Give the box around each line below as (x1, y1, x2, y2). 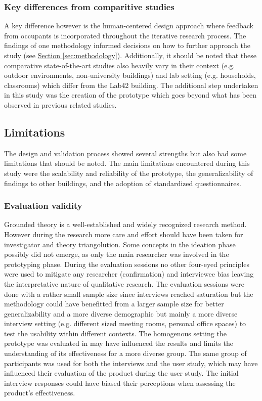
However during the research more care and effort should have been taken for (4, 229, 243, 239)
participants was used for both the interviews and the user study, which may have (4, 358, 258, 368)
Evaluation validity (4, 199, 82, 212)
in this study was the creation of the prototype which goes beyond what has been (4, 90, 257, 100)
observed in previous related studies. (4, 99, 117, 110)
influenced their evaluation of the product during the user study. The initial (4, 368, 239, 378)
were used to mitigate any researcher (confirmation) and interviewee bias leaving (4, 269, 254, 279)
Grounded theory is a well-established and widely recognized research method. (4, 219, 247, 230)
